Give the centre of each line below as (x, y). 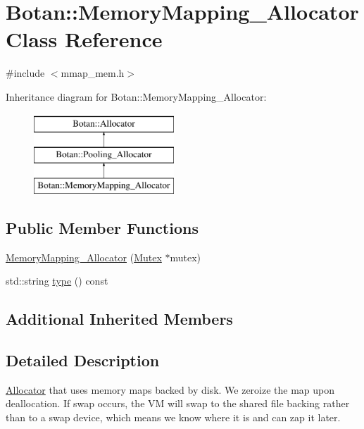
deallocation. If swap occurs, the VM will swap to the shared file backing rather (178, 403)
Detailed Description (83, 360)
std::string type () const (57, 281)
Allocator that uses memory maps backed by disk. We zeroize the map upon (170, 389)
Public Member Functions (102, 227)
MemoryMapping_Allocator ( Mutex (84, 257)
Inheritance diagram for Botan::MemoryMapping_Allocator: (136, 96)
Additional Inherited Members (119, 319)
